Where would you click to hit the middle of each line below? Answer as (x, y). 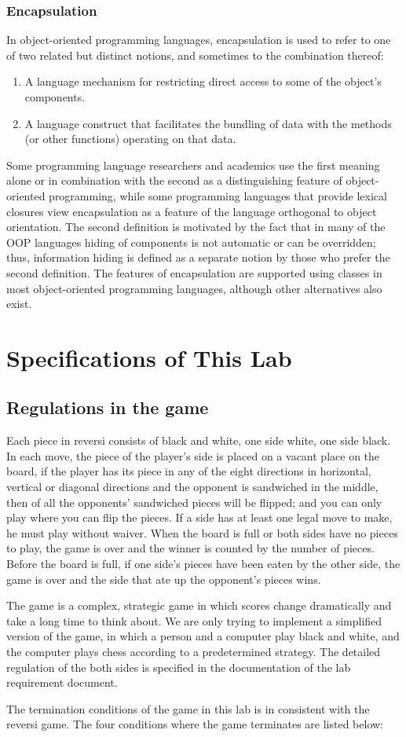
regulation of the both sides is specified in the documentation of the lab (179, 667)
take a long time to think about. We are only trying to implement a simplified (194, 620)
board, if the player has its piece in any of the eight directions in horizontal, (189, 471)
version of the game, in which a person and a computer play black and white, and (203, 636)
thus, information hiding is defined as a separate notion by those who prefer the (198, 257)
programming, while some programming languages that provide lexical (218, 195)
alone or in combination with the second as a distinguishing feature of (174, 180)
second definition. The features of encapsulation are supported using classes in (194, 272)
